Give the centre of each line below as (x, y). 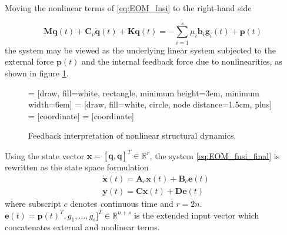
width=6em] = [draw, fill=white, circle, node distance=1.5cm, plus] (150, 104)
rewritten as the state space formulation (77, 167)
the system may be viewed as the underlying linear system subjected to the (140, 50)
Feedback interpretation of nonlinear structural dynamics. (132, 135)
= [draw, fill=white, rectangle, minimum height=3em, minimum (144, 93)
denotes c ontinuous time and (122, 204)
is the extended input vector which (196, 215)
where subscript (33, 204)
